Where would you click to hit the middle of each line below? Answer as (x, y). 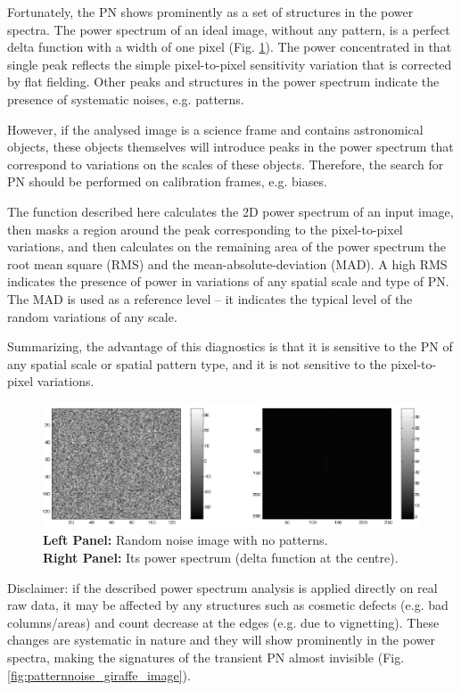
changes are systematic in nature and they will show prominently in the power (221, 640)
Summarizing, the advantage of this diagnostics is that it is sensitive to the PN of (230, 346)
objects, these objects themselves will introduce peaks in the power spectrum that (230, 147)
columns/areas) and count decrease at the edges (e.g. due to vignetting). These (223, 622)
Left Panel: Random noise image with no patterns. (185, 540)
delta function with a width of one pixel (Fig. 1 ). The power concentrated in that (230, 47)
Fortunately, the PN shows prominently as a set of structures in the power (210, 12)
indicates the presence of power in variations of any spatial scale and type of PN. (228, 281)
